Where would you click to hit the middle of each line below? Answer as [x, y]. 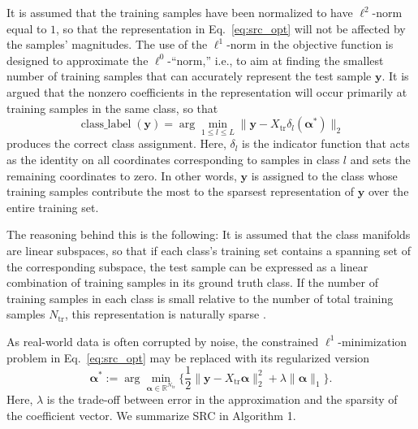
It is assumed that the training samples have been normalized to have [180, 12]
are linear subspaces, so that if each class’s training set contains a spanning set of [209, 250]
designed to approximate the [78, 60]
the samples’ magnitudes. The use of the [107, 44]
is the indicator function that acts [326, 143]
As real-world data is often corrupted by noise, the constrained [163, 341]
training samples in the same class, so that [112, 108]
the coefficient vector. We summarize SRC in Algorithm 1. [151, 415]
